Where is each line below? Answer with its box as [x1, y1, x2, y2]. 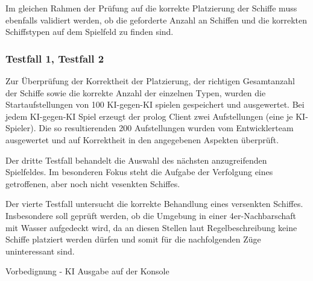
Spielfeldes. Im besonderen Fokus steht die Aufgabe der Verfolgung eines [5, 165, 273, 178]
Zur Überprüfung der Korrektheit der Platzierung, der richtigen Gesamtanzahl [5, 75, 295, 87]
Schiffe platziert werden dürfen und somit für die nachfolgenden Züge [5, 233, 261, 245]
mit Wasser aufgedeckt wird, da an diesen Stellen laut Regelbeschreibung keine [5, 221, 297, 233]
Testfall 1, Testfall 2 [5, 51, 104, 66]
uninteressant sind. [5, 244, 75, 257]
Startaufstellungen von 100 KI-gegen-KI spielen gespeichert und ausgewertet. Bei [5, 98, 305, 111]
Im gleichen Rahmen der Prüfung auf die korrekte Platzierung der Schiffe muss [5, 2, 297, 14]
